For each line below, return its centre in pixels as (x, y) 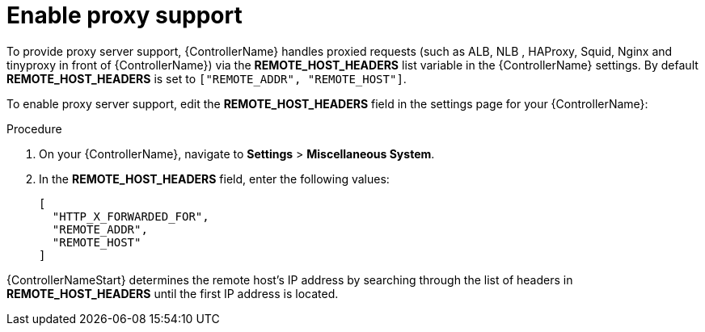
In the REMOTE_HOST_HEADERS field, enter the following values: (214, 179)
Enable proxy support (125, 15)
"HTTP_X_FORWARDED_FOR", (131, 216)
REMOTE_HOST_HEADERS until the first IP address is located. (173, 293)
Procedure (34, 128)
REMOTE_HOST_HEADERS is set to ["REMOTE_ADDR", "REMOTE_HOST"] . (207, 78)
